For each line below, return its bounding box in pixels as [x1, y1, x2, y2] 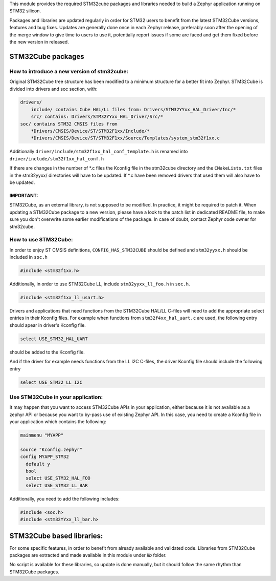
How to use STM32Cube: [9, 236, 73, 243]
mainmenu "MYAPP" [20, 432, 64, 438]
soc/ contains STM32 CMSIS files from [20, 121, 118, 127]
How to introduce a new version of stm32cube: [9, 68, 129, 75]
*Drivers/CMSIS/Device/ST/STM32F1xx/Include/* [31, 128, 150, 134]
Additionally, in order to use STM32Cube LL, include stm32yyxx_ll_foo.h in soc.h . [9, 281, 190, 287]
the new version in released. [9, 38, 69, 45]
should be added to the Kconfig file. [9, 349, 85, 355]
